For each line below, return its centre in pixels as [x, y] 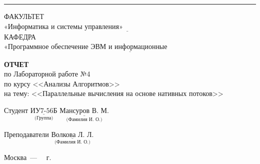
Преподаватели [26, 134]
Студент [16, 110]
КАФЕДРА [20, 36]
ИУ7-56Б [44, 111]
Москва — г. [28, 157]
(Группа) [44, 118]
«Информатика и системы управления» [63, 27]
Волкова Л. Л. [72, 135]
